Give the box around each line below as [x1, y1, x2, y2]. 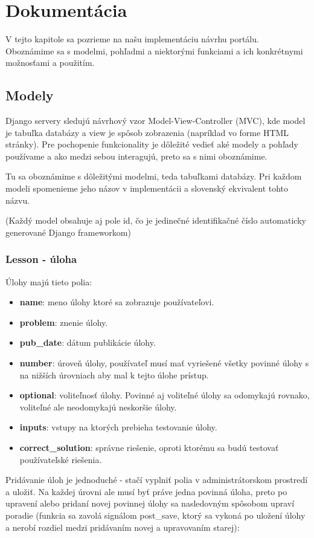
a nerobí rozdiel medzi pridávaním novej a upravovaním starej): [5, 520, 240, 533]
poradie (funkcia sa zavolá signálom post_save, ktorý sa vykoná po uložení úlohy [5, 508, 306, 521]
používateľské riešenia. [19, 453, 102, 465]
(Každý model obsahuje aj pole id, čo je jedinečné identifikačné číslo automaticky [5, 214, 306, 227]
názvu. [5, 193, 30, 206]
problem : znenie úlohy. [19, 316, 108, 328]
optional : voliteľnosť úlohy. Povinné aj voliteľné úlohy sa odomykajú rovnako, [19, 389, 310, 401]
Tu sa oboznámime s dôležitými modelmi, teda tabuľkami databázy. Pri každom [5, 170, 302, 183]
